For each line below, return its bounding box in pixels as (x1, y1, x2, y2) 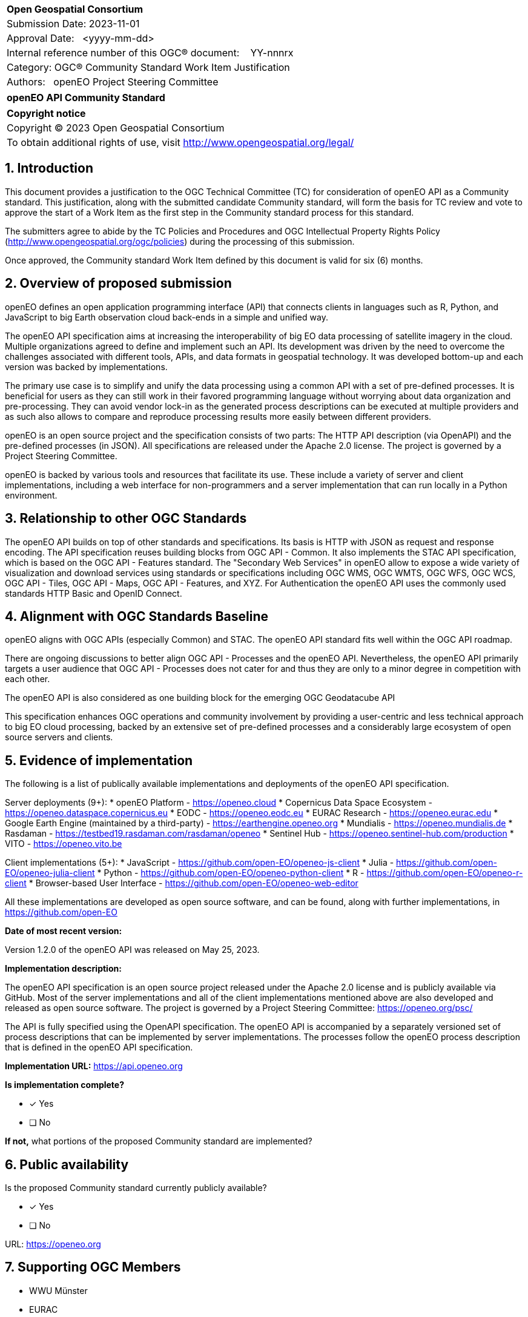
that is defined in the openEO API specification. (5, 1042, 193, 1053)
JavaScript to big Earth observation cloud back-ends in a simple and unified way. (5, 311, 328, 322)
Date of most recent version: (5, 926, 122, 937)
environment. (5, 489, 58, 500)
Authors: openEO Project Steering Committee (7, 76, 219, 88)
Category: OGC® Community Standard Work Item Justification (7, 61, 290, 73)
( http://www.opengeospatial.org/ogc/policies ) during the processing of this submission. (5, 236, 355, 247)
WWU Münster (29, 1285, 88, 1296)
